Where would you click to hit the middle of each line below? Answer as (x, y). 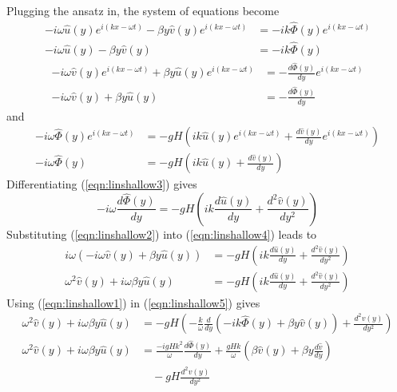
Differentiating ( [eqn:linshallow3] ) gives (102, 184)
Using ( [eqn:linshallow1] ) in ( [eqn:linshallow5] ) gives (133, 302)
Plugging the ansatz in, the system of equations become (143, 10)
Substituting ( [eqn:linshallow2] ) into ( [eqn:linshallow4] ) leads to (162, 234)
